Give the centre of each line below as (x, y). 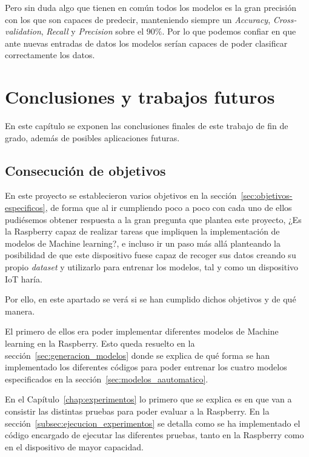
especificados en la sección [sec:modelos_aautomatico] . (107, 379)
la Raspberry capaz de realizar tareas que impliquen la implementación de (142, 231)
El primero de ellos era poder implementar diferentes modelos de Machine (142, 331)
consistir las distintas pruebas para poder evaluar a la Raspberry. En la (137, 411)
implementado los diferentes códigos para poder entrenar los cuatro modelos (146, 367)
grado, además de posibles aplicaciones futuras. (92, 137)
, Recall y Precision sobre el (92, 31)
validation (23, 31)
